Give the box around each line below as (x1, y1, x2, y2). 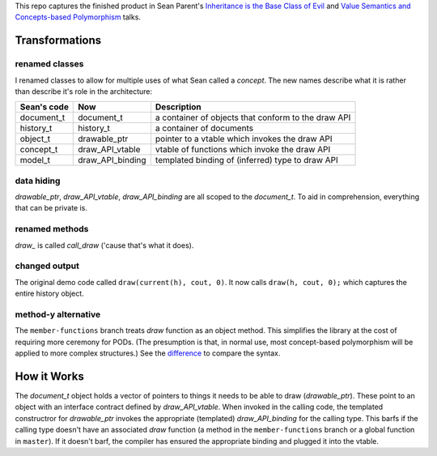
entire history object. (15, 288, 84, 299)
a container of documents (155, 122, 254, 134)
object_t (19, 134, 51, 145)
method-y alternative (15, 309, 101, 320)
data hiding (15, 175, 61, 186)
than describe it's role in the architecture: (15, 86, 153, 96)
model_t (19, 155, 50, 166)
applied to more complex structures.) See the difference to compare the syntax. (15, 348, 281, 358)
